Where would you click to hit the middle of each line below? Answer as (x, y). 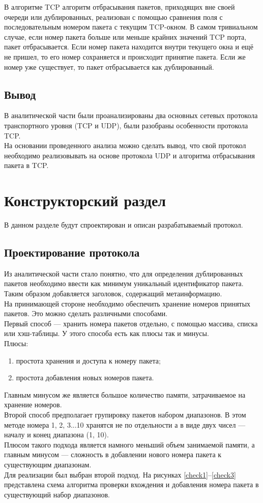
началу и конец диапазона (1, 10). (56, 435)
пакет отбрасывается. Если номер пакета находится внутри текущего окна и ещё (129, 47)
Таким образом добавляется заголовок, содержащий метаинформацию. (113, 294)
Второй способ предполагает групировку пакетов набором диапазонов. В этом (125, 414)
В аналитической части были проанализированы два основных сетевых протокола (131, 115)
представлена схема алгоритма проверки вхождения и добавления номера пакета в (131, 484)
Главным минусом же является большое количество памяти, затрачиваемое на (125, 394)
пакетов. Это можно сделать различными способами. (86, 313)
